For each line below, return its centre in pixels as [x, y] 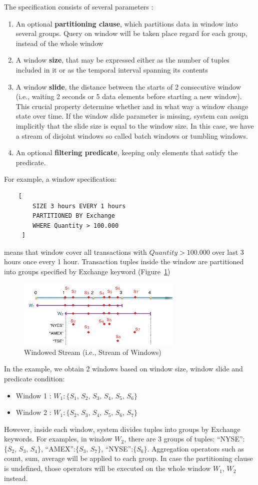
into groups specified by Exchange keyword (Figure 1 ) [87, 272]
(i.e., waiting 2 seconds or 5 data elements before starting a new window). [129, 96]
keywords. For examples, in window [58, 439]
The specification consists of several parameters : [79, 7]
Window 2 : [33, 412]
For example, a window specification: [60, 179]
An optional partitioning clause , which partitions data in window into [127, 23]
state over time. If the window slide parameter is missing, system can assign [132, 116]
